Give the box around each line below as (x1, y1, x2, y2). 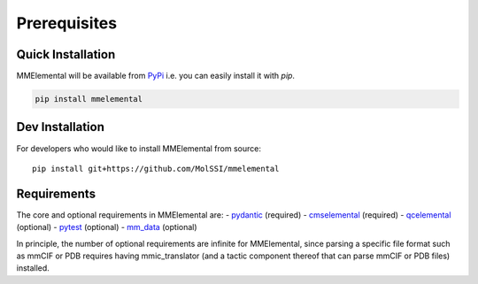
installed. (16, 263, 50, 273)
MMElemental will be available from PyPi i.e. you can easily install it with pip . (16, 71, 296, 81)
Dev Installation (16, 119, 105, 134)
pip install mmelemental (35, 94, 143, 104)
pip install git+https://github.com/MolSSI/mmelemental (32, 164, 280, 173)
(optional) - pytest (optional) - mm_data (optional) (16, 222, 198, 233)
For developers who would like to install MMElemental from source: (16, 142, 261, 154)
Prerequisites (16, 13, 118, 33)
